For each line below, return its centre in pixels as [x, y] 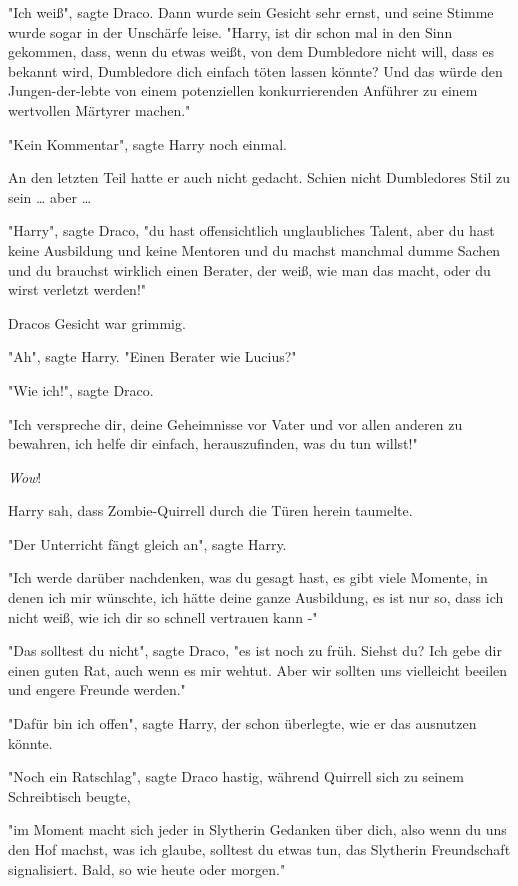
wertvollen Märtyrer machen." [99, 109]
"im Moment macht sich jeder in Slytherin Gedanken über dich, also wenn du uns [257, 829]
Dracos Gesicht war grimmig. [97, 322]
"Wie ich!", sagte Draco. [81, 389]
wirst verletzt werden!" [77, 289]
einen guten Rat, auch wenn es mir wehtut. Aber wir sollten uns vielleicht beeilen [258, 669]
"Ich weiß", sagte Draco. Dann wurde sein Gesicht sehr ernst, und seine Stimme [251, 12]
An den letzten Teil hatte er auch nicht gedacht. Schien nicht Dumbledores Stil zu [259, 177]
